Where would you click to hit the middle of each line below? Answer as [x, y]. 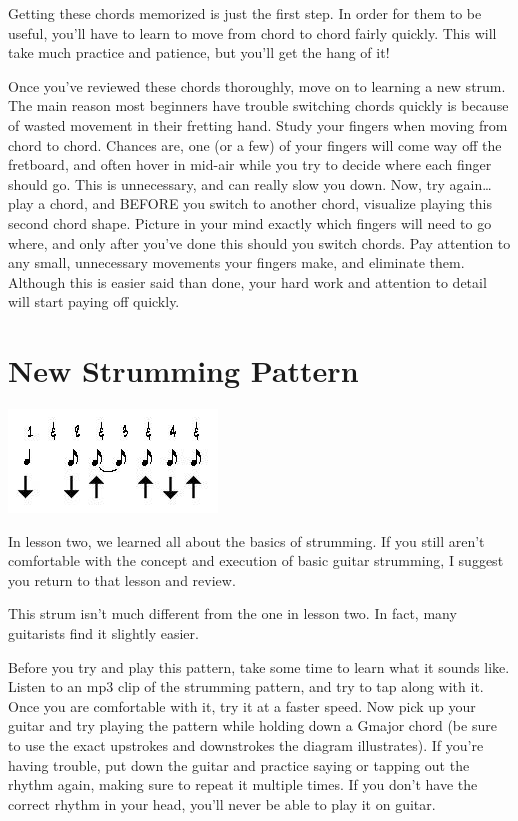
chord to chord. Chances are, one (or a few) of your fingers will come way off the [255, 144]
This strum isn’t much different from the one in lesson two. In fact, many [232, 613]
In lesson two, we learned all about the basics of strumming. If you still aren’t [246, 540]
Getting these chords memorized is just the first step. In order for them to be [245, 13]
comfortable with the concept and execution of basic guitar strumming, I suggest [256, 560]
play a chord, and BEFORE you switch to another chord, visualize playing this [250, 203]
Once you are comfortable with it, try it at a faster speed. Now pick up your [242, 705]
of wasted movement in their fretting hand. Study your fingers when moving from [258, 124]
